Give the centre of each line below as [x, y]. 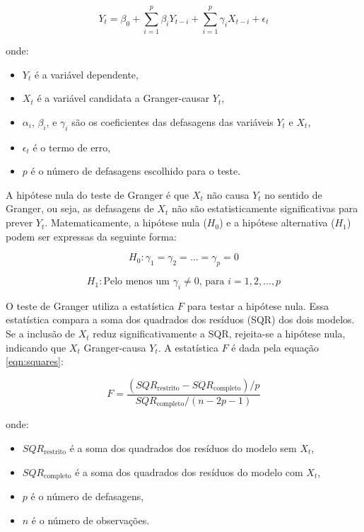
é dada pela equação [275, 347]
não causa [228, 194]
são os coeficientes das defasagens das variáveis [172, 121]
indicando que [36, 347]
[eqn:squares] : [35, 361]
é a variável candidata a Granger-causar [123, 98]
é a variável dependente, [86, 74]
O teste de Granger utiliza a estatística [90, 305]
